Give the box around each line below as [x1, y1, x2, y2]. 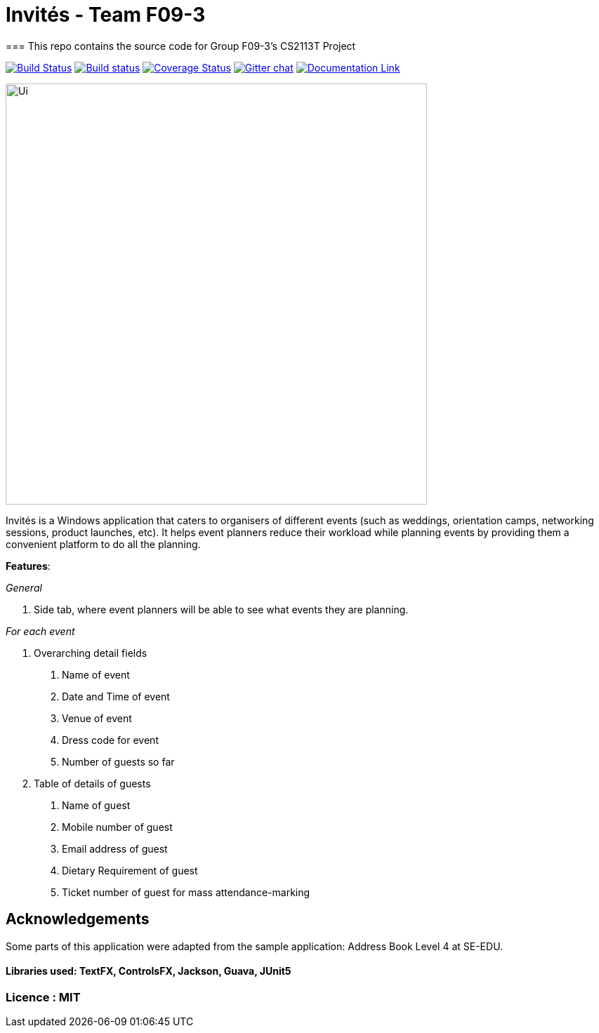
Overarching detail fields [34, 646, 147, 659]
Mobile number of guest [62, 820, 173, 833]
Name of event [62, 668, 130, 681]
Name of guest [62, 799, 131, 811]
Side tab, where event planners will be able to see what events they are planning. [34, 603, 409, 615]
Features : [6, 559, 51, 572]
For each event [6, 625, 75, 637]
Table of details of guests [34, 777, 151, 789]
